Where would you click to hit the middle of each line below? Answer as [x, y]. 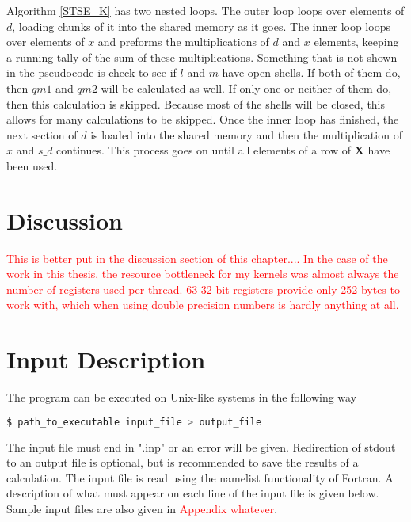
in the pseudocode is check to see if [91, 72]
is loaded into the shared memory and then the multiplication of [246, 134]
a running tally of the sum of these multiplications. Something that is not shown [202, 57]
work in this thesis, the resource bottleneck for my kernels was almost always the [203, 274]
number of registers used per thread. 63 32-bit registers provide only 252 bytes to [203, 289]
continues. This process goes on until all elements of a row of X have [223, 150]
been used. [32, 165]
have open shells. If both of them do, [311, 72]
